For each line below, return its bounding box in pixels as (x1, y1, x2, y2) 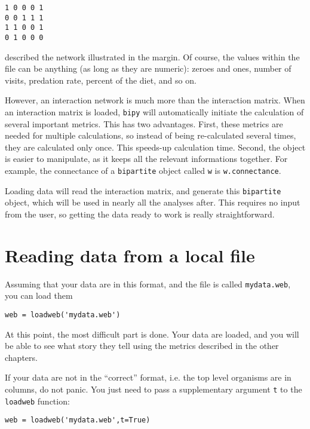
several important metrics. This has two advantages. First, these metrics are (5, 117, 283, 130)
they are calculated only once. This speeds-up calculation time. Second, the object (5, 140, 306, 153)
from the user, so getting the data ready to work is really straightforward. (5, 207, 275, 220)
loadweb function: (5, 394, 70, 407)
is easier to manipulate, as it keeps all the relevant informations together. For (5, 152, 288, 165)
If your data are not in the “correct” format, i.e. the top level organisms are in (5, 371, 291, 384)
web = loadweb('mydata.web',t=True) (5, 416, 151, 425)
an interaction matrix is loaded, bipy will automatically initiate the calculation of (5, 106, 304, 118)
